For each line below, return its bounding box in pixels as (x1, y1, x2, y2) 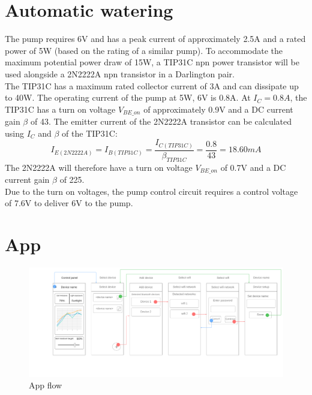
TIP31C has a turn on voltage (5, 102, 116, 115)
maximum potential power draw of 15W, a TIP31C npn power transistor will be (5, 56, 299, 68)
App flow (29, 379, 62, 391)
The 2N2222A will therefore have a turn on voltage (5, 161, 193, 173)
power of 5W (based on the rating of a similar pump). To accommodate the (5, 44, 283, 56)
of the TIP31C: (62, 126, 118, 139)
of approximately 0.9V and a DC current (143, 102, 293, 115)
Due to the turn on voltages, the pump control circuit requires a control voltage (5, 185, 298, 197)
